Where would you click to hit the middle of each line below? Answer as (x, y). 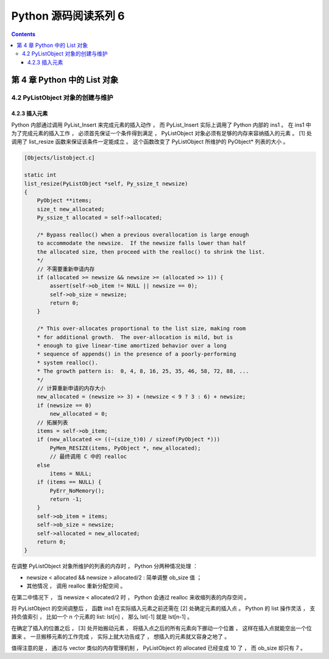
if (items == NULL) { (69, 482)
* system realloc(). (68, 362)
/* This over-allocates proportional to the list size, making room (141, 329)
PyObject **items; (64, 201)
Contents (23, 34)
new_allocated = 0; (79, 414)
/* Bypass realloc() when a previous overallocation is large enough (143, 234)
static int (40, 175)
